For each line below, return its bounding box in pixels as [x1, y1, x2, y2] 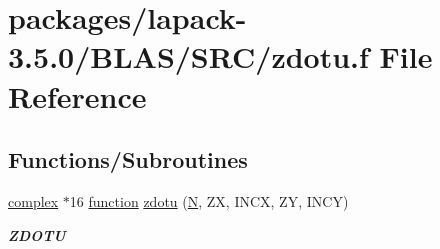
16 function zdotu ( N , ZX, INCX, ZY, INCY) [69, 190, 349, 211]
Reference [8, 75, 147, 116]
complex [8, 190, 59, 211]
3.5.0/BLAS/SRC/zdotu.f [8, 36, 369, 77]
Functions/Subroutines [8, 144, 248, 175]
